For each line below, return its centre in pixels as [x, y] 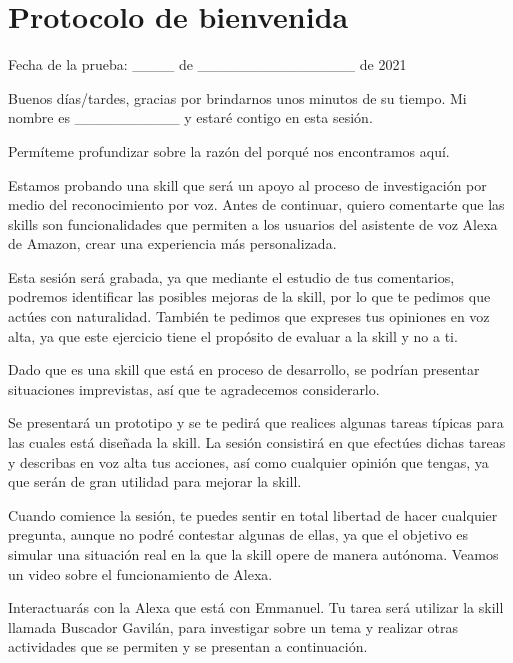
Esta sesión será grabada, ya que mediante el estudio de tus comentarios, [231, 276]
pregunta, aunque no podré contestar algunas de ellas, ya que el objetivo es [238, 534]
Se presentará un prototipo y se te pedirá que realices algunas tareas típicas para [256, 422]
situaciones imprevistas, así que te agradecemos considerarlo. [194, 388]
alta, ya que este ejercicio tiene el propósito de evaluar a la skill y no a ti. [233, 335]
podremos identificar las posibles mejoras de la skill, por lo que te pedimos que [249, 296]
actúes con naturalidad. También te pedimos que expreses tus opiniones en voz [249, 316]
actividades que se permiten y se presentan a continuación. [188, 646]
